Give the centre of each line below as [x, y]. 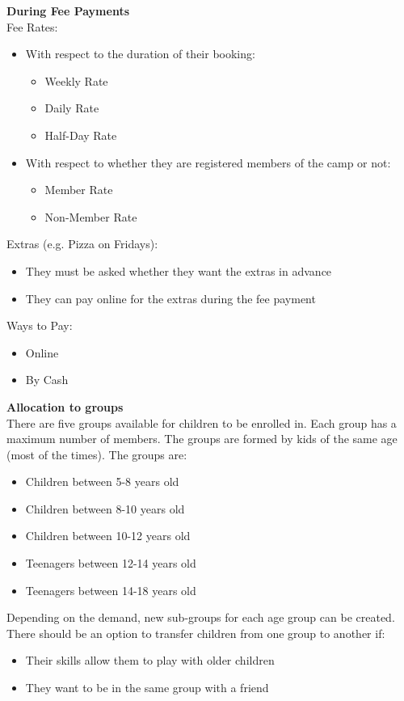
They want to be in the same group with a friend [147, 688]
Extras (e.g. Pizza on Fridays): [82, 244]
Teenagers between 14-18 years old [111, 590]
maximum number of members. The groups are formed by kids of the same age [202, 439]
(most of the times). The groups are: [97, 454]
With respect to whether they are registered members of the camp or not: [208, 162]
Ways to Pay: [40, 325]
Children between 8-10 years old [105, 508]
